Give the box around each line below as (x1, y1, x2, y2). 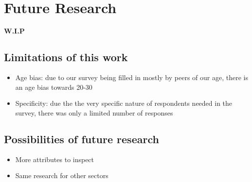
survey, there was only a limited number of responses (15, 107, 173, 117)
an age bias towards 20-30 (15, 82, 92, 92)
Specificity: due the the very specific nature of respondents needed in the (15, 98, 233, 108)
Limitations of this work (4, 50, 128, 65)
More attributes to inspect (15, 154, 94, 164)
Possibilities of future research (4, 131, 159, 146)
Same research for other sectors (15, 170, 108, 181)
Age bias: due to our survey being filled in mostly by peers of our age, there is (15, 72, 248, 82)
